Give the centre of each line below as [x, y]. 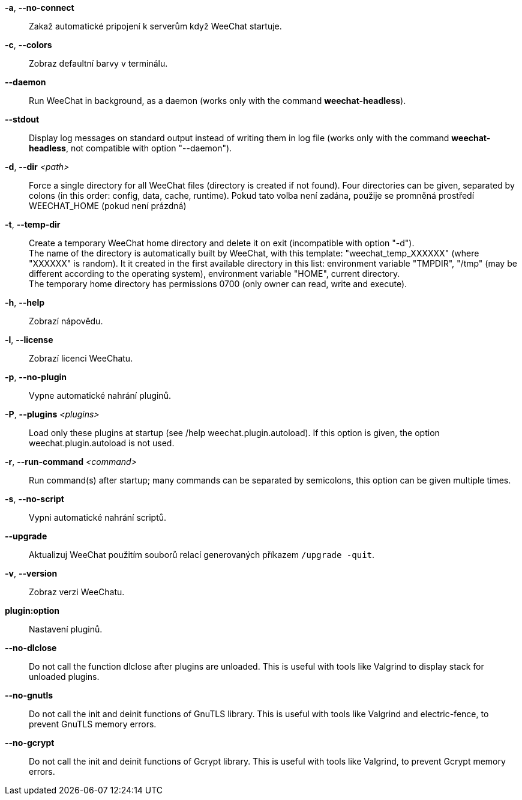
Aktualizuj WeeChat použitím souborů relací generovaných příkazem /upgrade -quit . [202, 555]
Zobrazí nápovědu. [66, 321]
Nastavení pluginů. [66, 629]
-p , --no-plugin [36, 377]
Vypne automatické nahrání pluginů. [100, 395]
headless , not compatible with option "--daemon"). [130, 148]
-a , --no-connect [40, 8]
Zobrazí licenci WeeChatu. [81, 358]
